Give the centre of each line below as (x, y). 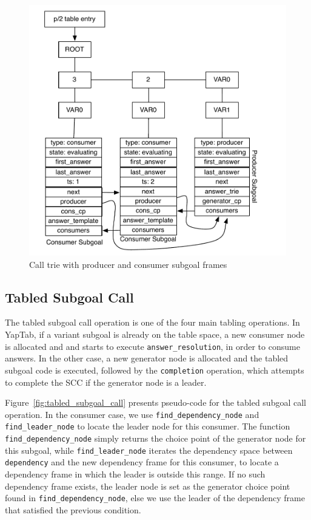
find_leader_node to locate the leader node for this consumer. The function (148, 426)
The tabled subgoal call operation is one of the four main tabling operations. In (152, 322)
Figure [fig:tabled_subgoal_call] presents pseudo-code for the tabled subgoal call (155, 402)
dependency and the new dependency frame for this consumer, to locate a (142, 462)
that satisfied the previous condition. (73, 509)
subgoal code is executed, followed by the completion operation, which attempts (155, 370)
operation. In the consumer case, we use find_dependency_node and (132, 414)
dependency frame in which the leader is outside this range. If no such (135, 474)
